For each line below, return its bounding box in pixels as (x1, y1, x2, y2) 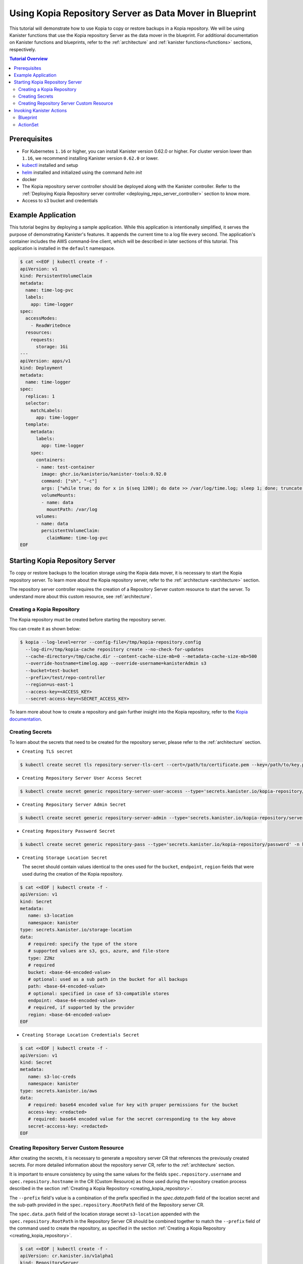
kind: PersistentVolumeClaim (20, 273, 92, 279)
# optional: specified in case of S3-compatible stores (28, 990, 169, 996)
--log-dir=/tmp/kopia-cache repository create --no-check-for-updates (25, 646, 204, 652)
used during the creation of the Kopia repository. (22, 871, 123, 877)
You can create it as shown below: (9, 626, 81, 632)
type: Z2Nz (28, 955, 55, 961)
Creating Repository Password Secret (22, 828, 116, 834)
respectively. (9, 46, 36, 53)
